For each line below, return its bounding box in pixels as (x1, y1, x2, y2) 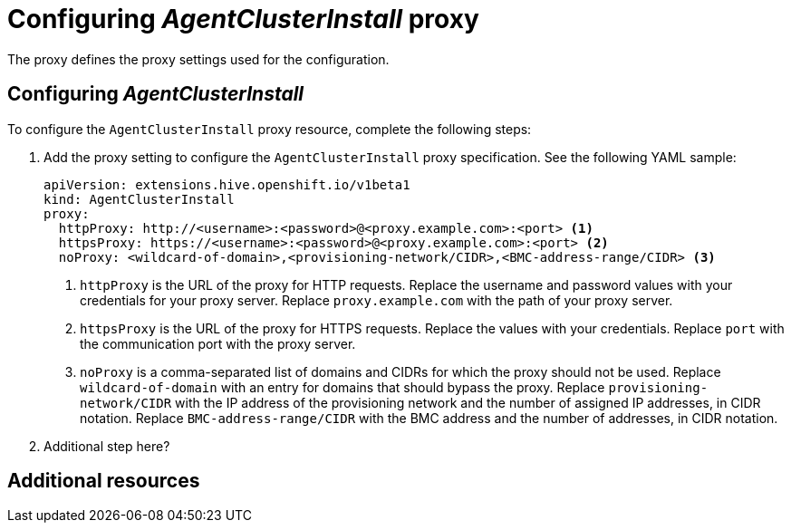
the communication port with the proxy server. (80, 335, 356, 352)
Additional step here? (43, 438, 170, 454)
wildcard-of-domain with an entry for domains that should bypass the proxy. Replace (80, 379, 605, 395)
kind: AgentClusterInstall (43, 191, 235, 207)
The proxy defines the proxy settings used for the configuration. (7, 51, 390, 67)
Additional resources (7, 469, 200, 493)
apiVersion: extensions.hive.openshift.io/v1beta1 (43, 177, 410, 192)
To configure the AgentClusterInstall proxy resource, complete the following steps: (7, 120, 532, 137)
